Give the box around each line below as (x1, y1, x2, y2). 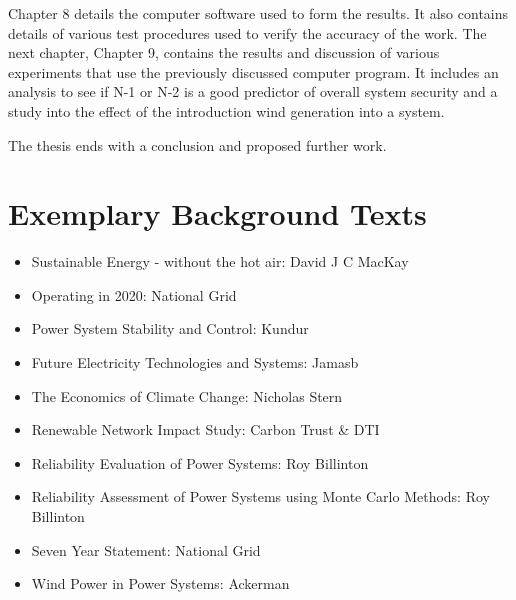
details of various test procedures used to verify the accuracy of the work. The (8, 22, 487, 43)
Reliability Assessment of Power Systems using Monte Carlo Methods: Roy (31, 486, 490, 507)
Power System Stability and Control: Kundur (31, 318, 309, 339)
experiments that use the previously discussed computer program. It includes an (8, 61, 499, 82)
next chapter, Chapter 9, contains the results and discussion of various (8, 42, 440, 63)
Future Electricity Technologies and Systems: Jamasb (31, 352, 359, 373)
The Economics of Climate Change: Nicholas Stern (31, 385, 343, 406)
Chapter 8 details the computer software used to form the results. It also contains (8, 3, 509, 23)
